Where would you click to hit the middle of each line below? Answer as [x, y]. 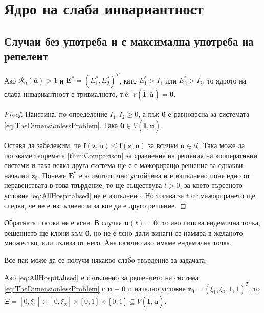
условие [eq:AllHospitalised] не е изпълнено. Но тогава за [94, 195]
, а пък [149, 114]
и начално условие [157, 288]
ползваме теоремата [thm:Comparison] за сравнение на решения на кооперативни [131, 155]
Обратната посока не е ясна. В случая [63, 223]
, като [128, 80]
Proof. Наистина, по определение [56, 114]
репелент [26, 56]
